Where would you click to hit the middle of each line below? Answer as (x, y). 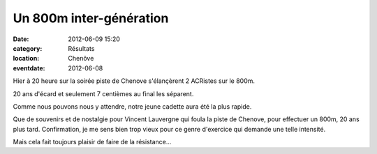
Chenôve (81, 59)
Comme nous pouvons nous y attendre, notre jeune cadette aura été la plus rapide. (132, 106)
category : (28, 48)
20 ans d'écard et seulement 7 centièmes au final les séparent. (103, 93)
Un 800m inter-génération (91, 18)
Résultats (81, 48)
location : (26, 59)
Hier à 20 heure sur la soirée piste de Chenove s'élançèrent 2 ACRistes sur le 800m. (134, 81)
